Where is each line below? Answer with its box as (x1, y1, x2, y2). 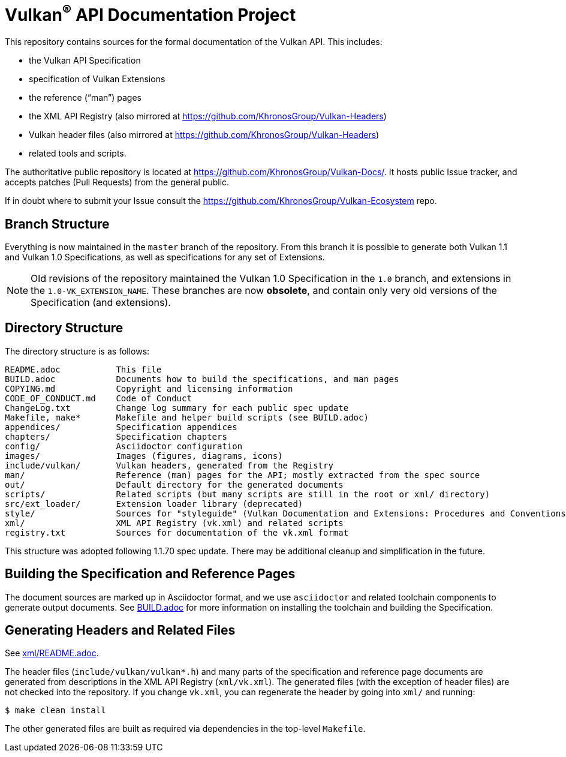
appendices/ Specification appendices (5, 422, 237, 432)
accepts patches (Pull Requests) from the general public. (5, 177, 230, 188)
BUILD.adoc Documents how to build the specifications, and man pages (5, 374, 399, 384)
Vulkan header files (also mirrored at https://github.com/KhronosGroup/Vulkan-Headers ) (29, 130, 380, 140)
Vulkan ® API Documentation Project (5, 1, 296, 26)
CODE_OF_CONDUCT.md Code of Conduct (5, 393, 192, 403)
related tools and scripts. (29, 148, 127, 159)
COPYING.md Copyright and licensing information (5, 383, 293, 393)
